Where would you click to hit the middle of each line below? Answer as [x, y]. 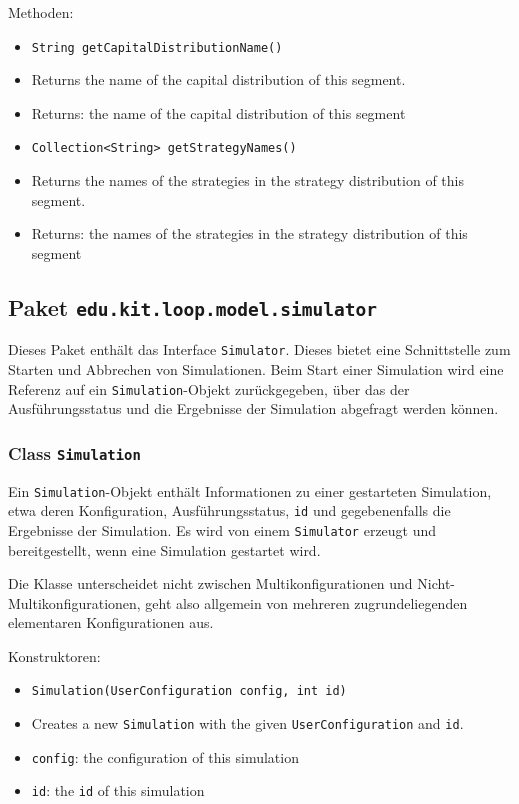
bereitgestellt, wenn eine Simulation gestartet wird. [164, 549]
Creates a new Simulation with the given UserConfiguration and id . [247, 723]
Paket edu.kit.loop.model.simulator [192, 306]
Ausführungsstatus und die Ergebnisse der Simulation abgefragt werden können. [253, 408]
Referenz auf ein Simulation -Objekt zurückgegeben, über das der [209, 388]
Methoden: [41, 12]
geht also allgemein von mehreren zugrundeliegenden [306, 602]
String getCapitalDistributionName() [157, 47]
